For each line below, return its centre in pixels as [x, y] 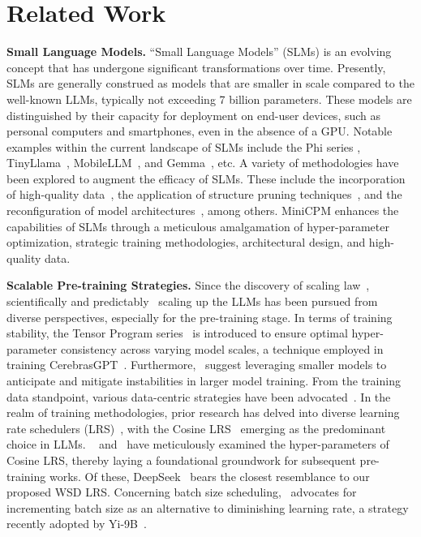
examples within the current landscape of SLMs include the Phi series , [184, 146]
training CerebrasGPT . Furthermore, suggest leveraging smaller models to [197, 365]
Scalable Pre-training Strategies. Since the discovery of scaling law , [188, 285]
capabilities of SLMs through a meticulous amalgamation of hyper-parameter [198, 226]
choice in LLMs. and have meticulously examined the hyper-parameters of [198, 444]
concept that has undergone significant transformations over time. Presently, [196, 67]
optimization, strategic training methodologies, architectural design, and [186, 242]
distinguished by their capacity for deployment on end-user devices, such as [194, 115]
